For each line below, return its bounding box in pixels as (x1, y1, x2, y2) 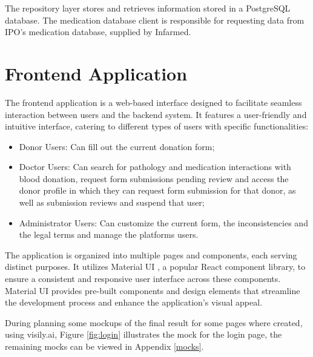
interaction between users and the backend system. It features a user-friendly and (5, 108, 307, 120)
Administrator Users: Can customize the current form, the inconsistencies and (19, 216, 308, 229)
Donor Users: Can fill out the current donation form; (19, 140, 215, 152)
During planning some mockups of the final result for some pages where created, (5, 316, 303, 329)
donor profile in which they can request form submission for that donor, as (19, 184, 296, 197)
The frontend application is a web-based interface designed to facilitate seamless (5, 96, 302, 108)
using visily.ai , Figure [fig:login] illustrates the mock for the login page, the (5, 328, 282, 341)
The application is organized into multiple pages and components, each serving (5, 248, 297, 261)
